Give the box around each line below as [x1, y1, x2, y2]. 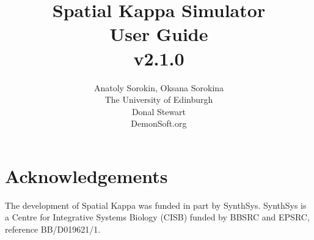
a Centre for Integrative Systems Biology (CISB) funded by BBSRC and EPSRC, [5, 211, 310, 223]
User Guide [109, 21, 208, 47]
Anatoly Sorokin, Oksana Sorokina [93, 81, 224, 94]
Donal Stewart [131, 105, 186, 118]
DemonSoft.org [131, 117, 187, 130]
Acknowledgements [5, 163, 168, 188]
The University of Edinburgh [104, 93, 213, 106]
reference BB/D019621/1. [5, 223, 101, 235]
